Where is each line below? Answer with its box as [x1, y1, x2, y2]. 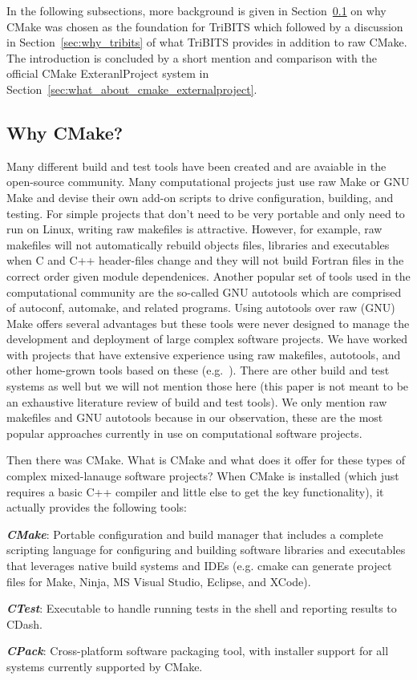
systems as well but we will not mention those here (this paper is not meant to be [6, 378, 409, 395]
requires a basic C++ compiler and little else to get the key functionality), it [6, 483, 384, 500]
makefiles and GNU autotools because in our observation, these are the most [6, 409, 383, 426]
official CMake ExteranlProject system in [6, 65, 209, 82]
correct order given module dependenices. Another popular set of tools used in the [6, 267, 411, 284]
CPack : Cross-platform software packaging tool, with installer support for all [6, 642, 389, 659]
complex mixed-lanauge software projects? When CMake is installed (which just [6, 467, 399, 484]
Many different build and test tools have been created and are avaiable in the [6, 157, 387, 174]
